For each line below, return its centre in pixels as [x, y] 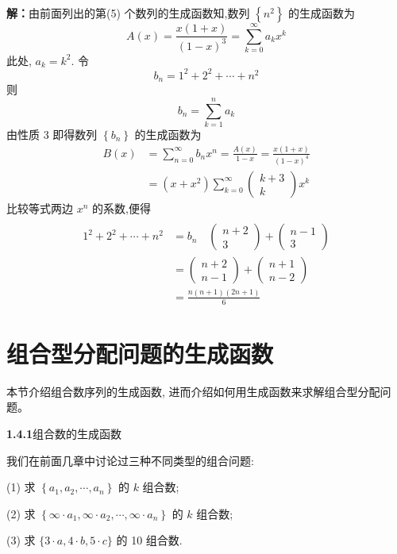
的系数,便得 [121, 208]
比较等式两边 [40, 208]
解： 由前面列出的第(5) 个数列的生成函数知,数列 [128, 13]
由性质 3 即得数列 [52, 134]
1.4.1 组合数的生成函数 [64, 434]
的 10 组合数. [149, 540]
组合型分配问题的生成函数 [140, 353]
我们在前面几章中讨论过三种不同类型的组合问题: [130, 460]
